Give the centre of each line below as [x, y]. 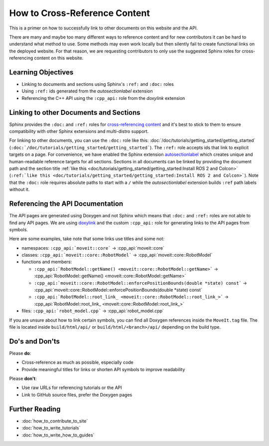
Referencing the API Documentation [66, 204]
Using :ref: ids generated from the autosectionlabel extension [87, 91]
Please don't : [23, 379]
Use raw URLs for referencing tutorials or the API [72, 388]
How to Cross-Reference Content [80, 13]
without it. [19, 189]
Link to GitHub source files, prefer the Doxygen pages [77, 395]
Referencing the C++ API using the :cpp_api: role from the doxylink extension [103, 98]
